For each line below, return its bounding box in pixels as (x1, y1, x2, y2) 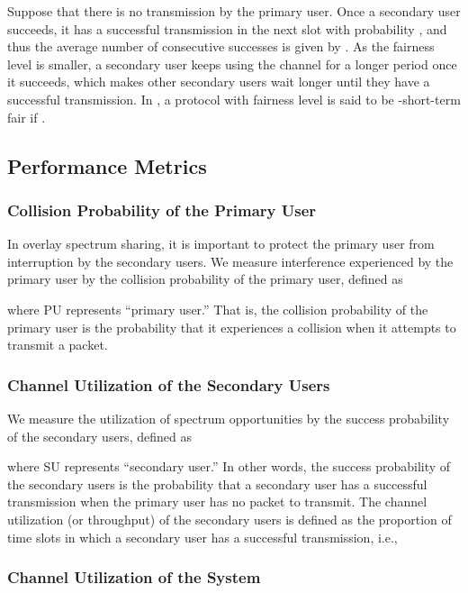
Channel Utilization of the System (7, 566, 261, 588)
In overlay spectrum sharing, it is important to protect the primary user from (7, 234, 435, 253)
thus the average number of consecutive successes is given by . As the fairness (7, 37, 435, 56)
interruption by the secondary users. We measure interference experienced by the (7, 251, 454, 270)
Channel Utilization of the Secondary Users (7, 373, 330, 396)
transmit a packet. (7, 335, 108, 354)
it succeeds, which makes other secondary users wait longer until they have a (7, 72, 430, 91)
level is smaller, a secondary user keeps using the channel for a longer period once (7, 54, 457, 73)
